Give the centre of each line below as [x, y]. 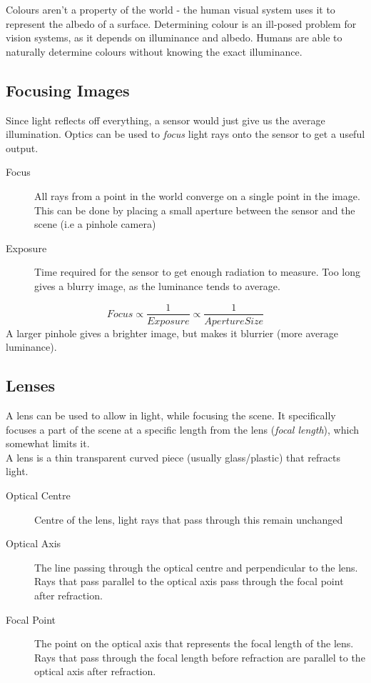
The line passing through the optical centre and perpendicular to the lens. [196, 567]
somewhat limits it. [48, 443]
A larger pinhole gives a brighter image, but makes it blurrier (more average [172, 333]
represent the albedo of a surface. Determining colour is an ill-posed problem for [181, 23]
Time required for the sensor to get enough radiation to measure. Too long [198, 272]
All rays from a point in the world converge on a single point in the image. [197, 195]
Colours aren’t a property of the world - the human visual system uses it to [171, 9]
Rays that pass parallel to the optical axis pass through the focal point [189, 581]
